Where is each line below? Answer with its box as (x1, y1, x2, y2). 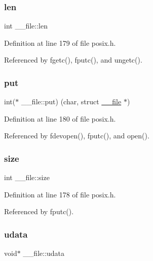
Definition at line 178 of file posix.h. (4, 189, 116, 199)
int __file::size (4, 172, 50, 183)
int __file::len (4, 20, 48, 31)
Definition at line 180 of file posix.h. (4, 113, 116, 124)
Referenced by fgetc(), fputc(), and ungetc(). (4, 54, 142, 65)
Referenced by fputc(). (4, 206, 74, 217)
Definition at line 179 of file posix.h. (4, 37, 116, 48)
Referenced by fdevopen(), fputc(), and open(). (4, 130, 149, 141)
